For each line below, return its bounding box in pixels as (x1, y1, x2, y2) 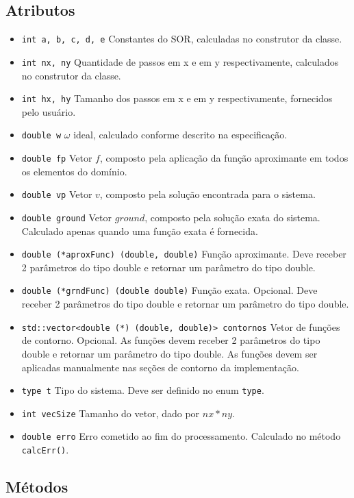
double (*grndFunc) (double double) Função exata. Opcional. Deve (21, 283, 318, 297)
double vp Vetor (21, 187, 92, 201)
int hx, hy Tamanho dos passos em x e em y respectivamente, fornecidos (21, 91, 333, 105)
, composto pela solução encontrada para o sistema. (99, 187, 316, 201)
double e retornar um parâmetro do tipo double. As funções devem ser (21, 346, 318, 360)
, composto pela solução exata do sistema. (144, 210, 320, 224)
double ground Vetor (21, 210, 112, 224)
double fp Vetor (21, 151, 92, 165)
